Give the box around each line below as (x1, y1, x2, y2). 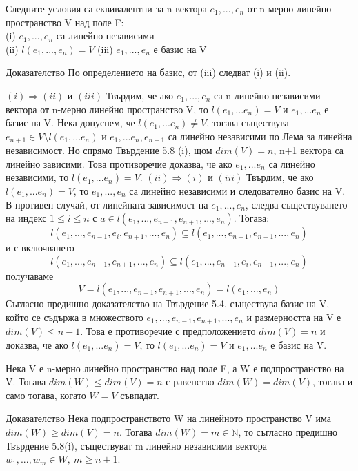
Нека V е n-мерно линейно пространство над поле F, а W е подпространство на (6, 361, 344, 375)
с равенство (166, 374, 215, 389)
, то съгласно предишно (238, 424, 338, 439)
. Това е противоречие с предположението (80, 324, 256, 338)
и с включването (6, 240, 74, 255)
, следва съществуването (245, 197, 348, 211)
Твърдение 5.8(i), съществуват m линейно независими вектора (6, 438, 268, 452)
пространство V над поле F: (6, 15, 124, 29)
